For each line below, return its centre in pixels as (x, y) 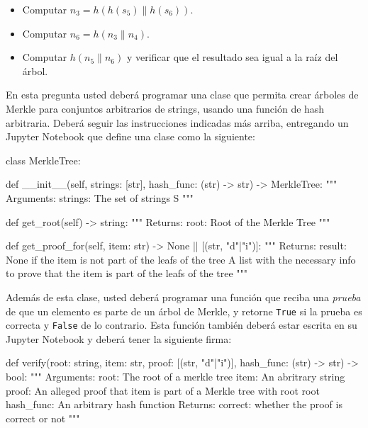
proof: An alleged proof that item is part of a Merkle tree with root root (163, 390)
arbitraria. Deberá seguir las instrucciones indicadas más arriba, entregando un (177, 122)
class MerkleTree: (43, 160)
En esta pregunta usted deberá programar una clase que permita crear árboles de (182, 95)
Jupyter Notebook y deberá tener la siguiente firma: (119, 338)
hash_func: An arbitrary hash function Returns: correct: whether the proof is (174, 404)
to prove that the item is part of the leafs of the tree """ (127, 273)
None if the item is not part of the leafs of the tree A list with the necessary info (181, 259)
